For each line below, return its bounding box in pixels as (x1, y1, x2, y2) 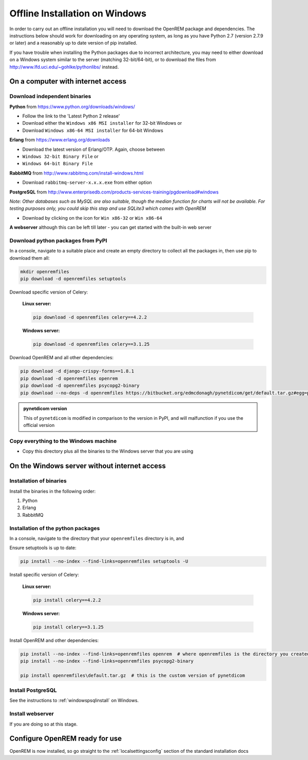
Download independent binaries (9, 93, 91, 100)
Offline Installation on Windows (9, 8, 146, 19)
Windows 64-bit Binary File (22, 161, 93, 167)
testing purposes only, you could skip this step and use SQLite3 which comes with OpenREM (9, 205, 206, 211)
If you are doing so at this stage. (9, 721, 78, 727)
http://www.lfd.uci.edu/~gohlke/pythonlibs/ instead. (9, 64, 119, 70)
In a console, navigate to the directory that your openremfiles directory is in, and (9, 535, 184, 541)
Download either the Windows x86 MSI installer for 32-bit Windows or (22, 120, 182, 126)
